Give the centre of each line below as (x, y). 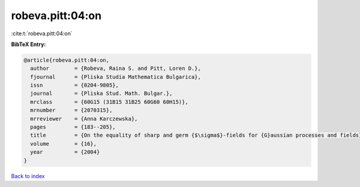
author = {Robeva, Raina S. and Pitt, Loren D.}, (115, 68)
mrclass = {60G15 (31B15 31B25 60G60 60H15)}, (109, 102)
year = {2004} (65, 152)
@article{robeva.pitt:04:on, (67, 60)
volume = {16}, (64, 144)
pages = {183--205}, (73, 127)
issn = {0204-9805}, (75, 85)
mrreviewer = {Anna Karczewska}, (84, 119)
